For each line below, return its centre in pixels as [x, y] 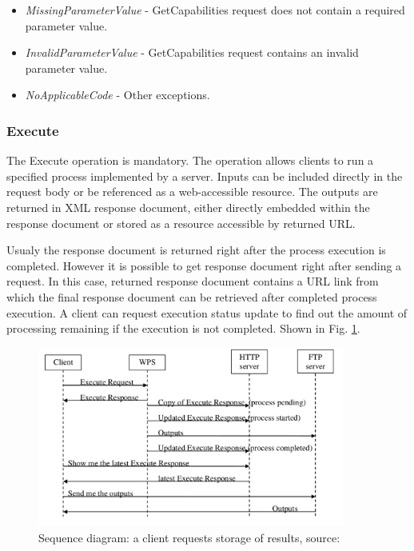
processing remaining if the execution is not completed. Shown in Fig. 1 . [183, 328]
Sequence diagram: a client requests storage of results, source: [189, 537]
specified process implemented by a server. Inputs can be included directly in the [205, 176]
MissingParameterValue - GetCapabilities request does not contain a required [215, 10]
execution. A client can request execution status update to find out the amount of [207, 312]
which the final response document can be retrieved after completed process [192, 296]
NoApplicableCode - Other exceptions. [117, 95]
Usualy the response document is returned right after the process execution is [196, 250]
